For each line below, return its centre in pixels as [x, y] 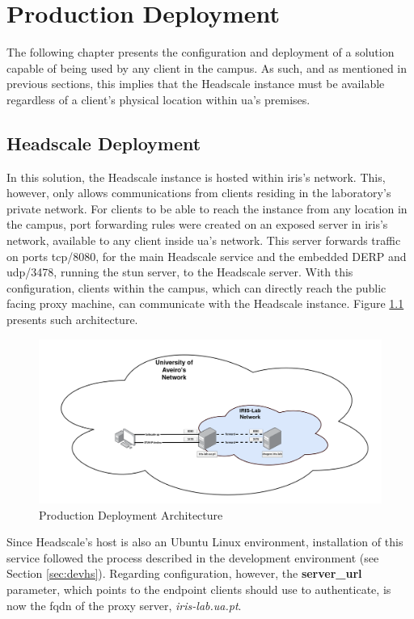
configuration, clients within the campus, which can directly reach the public [196, 287]
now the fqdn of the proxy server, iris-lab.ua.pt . [124, 605]
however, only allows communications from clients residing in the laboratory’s [199, 193]
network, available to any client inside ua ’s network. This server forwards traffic [204, 240]
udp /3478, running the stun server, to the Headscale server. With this [180, 272]
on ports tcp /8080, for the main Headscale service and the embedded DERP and [207, 256]
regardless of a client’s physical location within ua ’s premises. [158, 99]
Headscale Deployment [104, 143]
